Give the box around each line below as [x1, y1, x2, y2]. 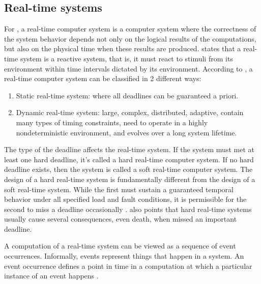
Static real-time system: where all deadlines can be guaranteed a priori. [16, 90, 239, 100]
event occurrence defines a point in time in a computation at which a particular [4, 260, 252, 271]
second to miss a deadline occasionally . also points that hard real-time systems [4, 203, 252, 214]
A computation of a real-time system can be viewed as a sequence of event [4, 240, 236, 251]
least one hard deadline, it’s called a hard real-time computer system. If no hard [4, 154, 254, 164]
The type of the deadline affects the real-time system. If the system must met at [4, 144, 254, 155]
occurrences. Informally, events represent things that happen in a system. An [4, 251, 244, 261]
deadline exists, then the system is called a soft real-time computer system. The [4, 164, 253, 174]
